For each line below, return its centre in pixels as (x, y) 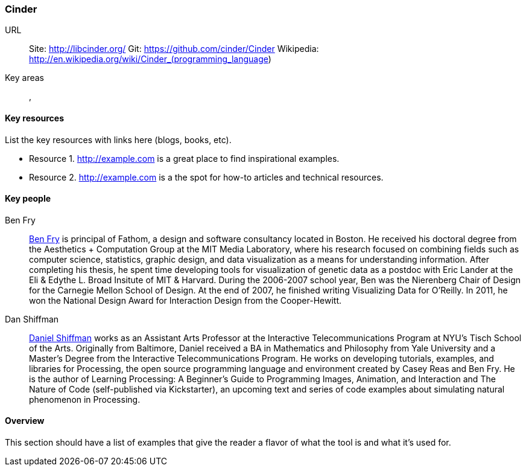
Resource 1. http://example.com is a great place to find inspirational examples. (184, 158)
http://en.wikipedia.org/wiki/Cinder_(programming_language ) (150, 59)
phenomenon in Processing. (85, 399)
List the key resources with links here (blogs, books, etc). (118, 139)
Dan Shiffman (32, 319)
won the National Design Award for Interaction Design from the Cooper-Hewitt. (185, 300)
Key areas (24, 78)
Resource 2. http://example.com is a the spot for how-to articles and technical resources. (206, 177)
